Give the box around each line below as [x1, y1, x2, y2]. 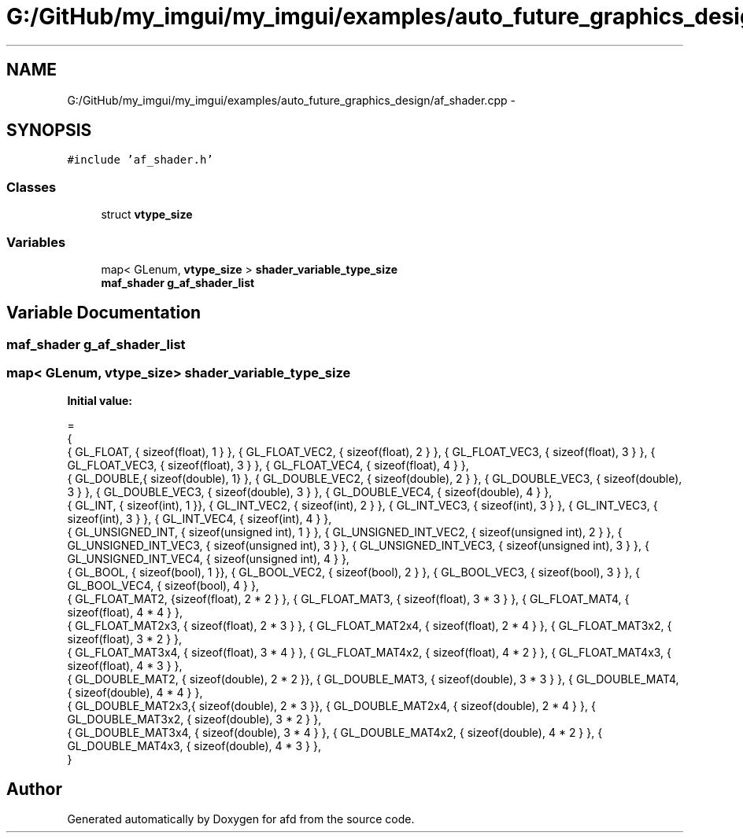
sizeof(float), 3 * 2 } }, [67, 631, 183, 646]
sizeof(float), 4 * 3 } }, [67, 658, 183, 672]
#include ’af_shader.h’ [67, 153, 213, 167]
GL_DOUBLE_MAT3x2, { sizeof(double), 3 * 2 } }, [67, 712, 322, 726]
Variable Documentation [6, 303, 201, 323]
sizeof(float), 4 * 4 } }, [67, 605, 183, 619]
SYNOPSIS [6, 120, 92, 141]
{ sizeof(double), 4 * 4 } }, [67, 685, 203, 699]
